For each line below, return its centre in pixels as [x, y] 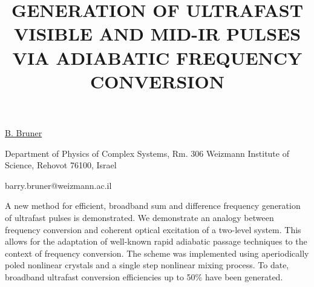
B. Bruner [24, 132]
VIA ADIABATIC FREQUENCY [157, 57]
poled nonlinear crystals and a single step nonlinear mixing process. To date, [147, 265]
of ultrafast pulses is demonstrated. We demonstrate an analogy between [139, 217]
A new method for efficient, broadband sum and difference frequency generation [153, 206]
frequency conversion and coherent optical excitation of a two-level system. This [153, 229]
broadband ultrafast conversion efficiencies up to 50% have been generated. [144, 276]
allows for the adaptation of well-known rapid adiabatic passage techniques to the [156, 241]
